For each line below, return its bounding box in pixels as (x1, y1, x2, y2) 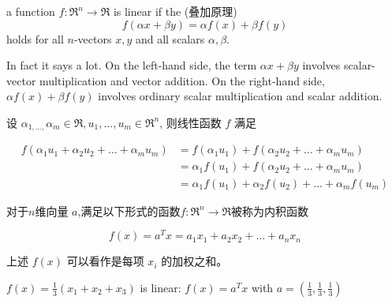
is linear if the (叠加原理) (113, 3, 237, 19)
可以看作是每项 (66, 253, 144, 269)
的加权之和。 (161, 253, 228, 269)
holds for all (6, 30, 64, 47)
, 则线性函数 (159, 114, 222, 130)
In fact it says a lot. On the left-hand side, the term (6, 57, 257, 73)
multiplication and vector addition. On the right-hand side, (39, 72, 325, 88)
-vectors (73, 30, 112, 47)
